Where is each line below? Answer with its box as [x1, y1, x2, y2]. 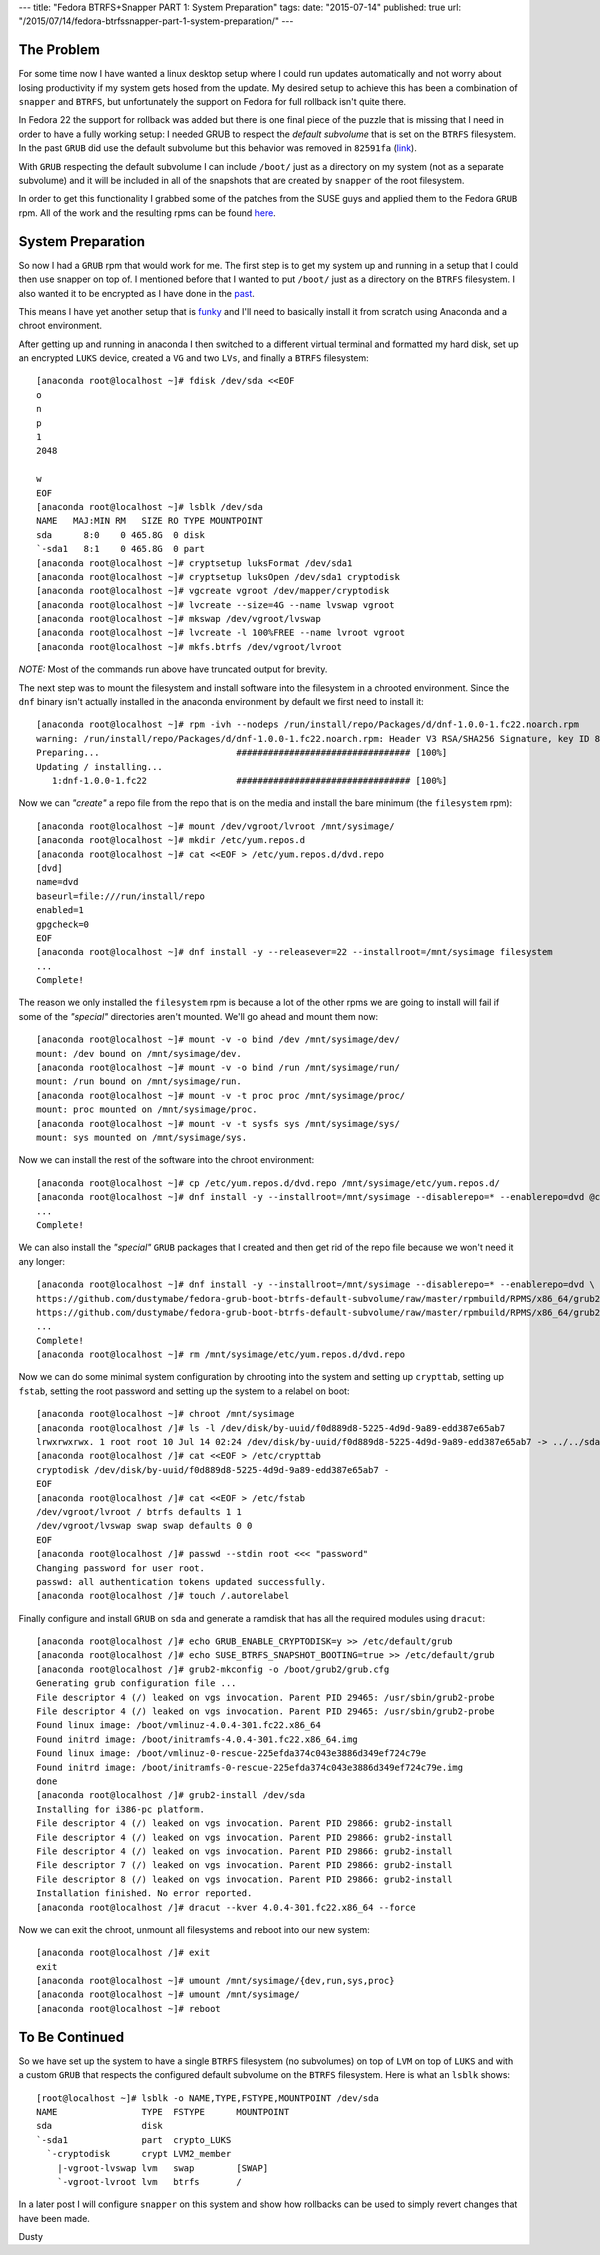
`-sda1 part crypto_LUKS [36, 2134, 232, 2145]
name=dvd [36, 876, 79, 888]
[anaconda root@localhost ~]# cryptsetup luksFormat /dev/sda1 [36, 557, 353, 569]
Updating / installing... [36, 761, 164, 772]
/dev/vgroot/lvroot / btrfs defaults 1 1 [36, 1506, 242, 1517]
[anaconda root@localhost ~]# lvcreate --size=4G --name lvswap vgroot [36, 599, 395, 610]
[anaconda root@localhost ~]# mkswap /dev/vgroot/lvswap [36, 613, 322, 625]
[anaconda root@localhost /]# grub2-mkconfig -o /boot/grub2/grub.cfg [36, 1663, 390, 1675]
